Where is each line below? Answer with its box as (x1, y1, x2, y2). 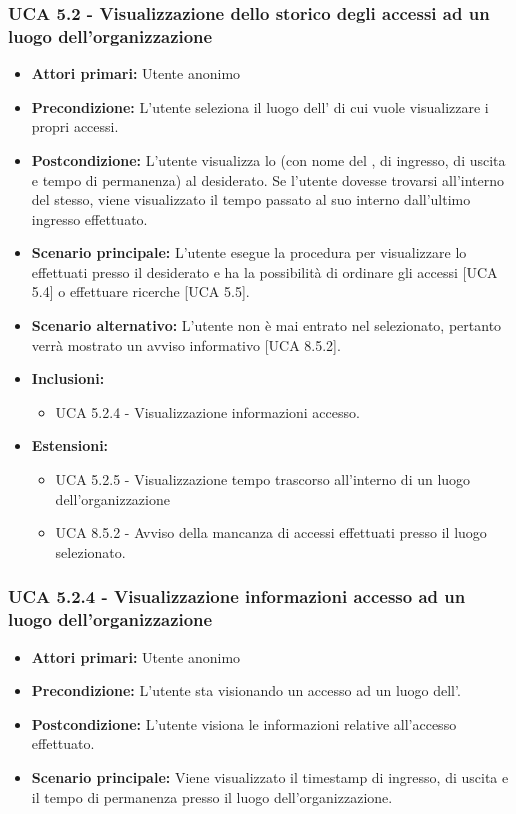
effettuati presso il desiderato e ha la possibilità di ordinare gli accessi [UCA (31, 261, 498, 282)
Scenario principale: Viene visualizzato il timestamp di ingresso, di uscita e (31, 766, 509, 787)
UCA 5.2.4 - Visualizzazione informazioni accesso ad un (8, 584, 466, 609)
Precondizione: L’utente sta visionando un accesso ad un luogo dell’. (31, 680, 461, 701)
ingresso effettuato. (31, 208, 148, 229)
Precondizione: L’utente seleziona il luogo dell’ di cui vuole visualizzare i (31, 96, 489, 117)
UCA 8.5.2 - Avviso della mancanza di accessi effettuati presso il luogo (55, 522, 487, 543)
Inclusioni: (31, 368, 105, 389)
